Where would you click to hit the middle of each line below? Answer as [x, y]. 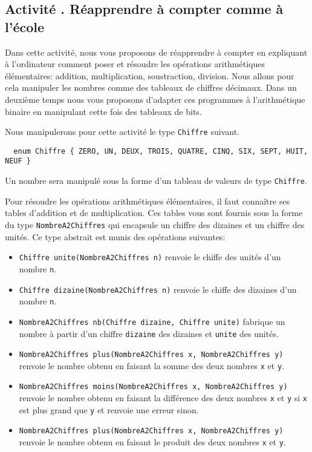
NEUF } [18, 161]
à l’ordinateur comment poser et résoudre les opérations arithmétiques [135, 64]
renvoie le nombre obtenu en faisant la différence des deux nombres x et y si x [163, 398]
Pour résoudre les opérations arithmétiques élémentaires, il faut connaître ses [148, 201]
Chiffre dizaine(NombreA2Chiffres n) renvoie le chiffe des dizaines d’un [158, 289]
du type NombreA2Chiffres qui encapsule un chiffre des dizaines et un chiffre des [155, 224]
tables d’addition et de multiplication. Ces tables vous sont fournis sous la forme [154, 213]
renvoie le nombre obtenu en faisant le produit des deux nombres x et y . [152, 442]
